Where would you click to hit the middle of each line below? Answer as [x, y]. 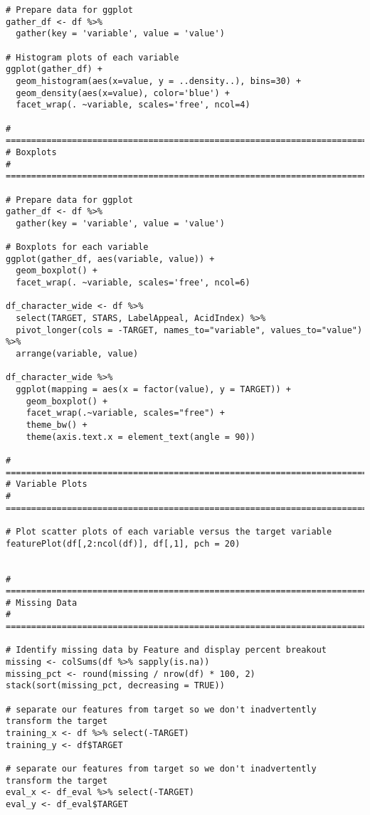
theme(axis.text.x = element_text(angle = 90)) [141, 437]
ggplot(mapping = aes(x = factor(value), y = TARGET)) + [153, 389]
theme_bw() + [57, 425]
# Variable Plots [47, 484]
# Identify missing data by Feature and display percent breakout [166, 650]
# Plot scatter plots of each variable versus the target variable [169, 531]
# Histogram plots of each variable [92, 57]
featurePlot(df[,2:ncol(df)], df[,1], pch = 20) [123, 543]
